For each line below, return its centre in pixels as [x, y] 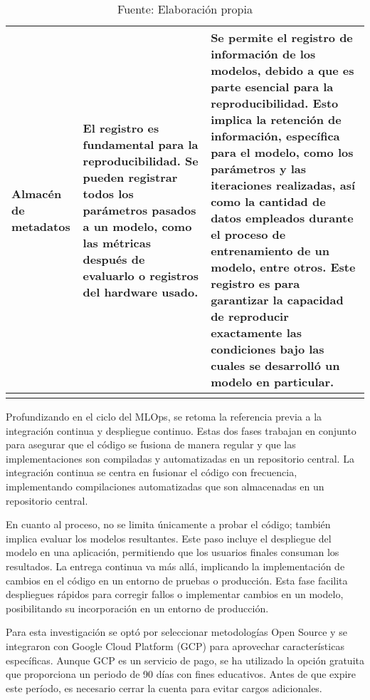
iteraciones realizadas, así [283, 185]
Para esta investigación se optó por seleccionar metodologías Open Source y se [176, 632]
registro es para [255, 283]
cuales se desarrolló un [275, 365]
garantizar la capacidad [277, 300]
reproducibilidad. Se [141, 160]
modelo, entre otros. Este [283, 267]
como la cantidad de [268, 201]
